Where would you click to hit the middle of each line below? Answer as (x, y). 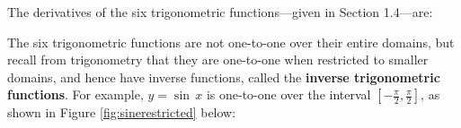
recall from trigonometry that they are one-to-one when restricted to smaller (218, 60)
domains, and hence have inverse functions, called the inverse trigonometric (224, 77)
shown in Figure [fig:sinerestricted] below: (122, 112)
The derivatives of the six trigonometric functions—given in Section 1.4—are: (220, 12)
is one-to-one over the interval (288, 94)
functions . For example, (75, 94)
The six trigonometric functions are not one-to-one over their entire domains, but (231, 42)
